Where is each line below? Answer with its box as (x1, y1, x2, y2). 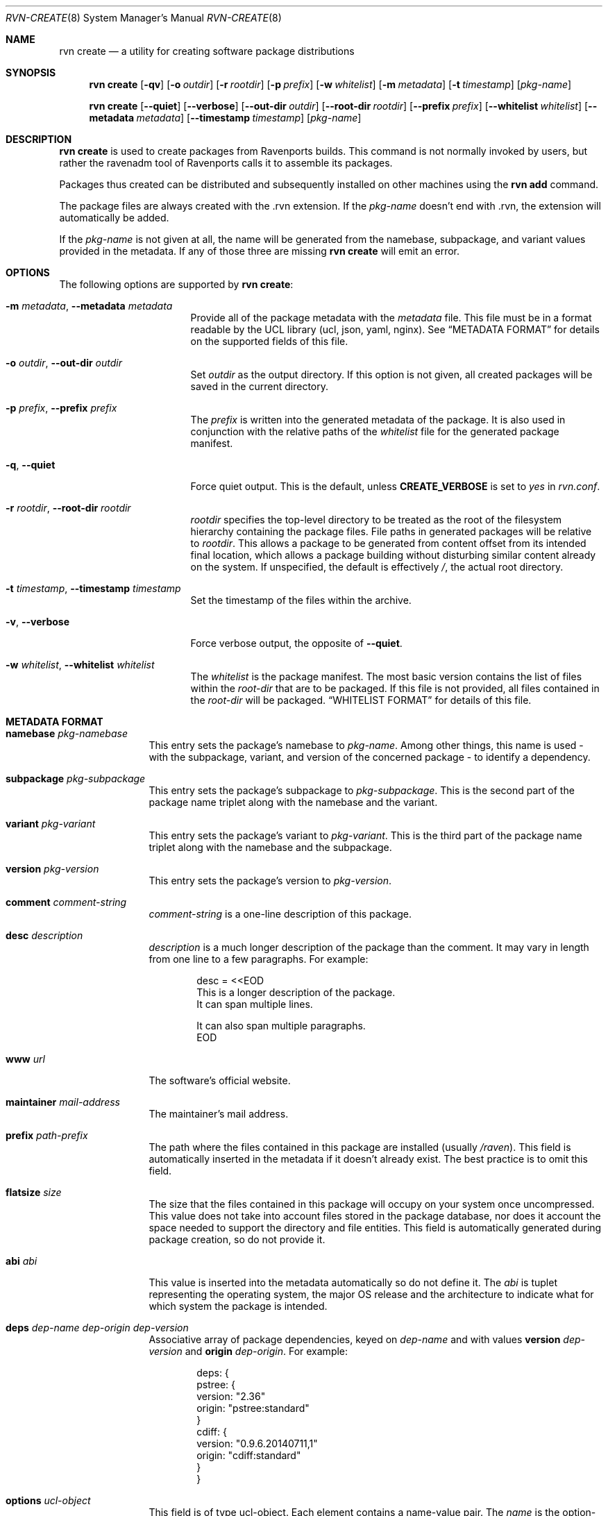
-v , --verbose (6, 616, 70, 628)
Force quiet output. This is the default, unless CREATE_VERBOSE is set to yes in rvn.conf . (190, 480, 600, 492)
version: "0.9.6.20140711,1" (196, 1438, 318, 1449)
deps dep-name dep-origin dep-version (6, 1322, 189, 1333)
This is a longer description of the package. (196, 986, 396, 998)
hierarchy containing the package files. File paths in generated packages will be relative (190, 525, 592, 537)
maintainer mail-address (6, 1096, 120, 1108)
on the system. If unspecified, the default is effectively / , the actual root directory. (190, 561, 564, 573)
